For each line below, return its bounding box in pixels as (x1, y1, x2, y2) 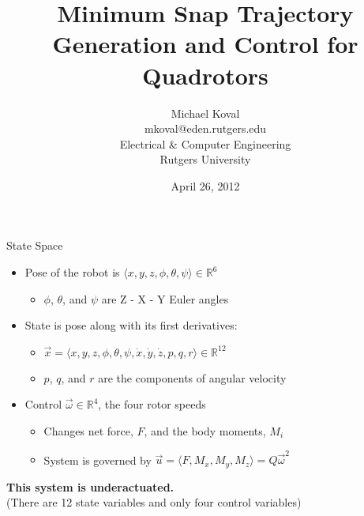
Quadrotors (142, 58, 268, 91)
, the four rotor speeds (98, 396, 206, 412)
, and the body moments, (144, 423, 266, 439)
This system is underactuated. (6, 478, 174, 495)
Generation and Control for (52, 28, 358, 60)
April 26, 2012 (171, 177, 240, 194)
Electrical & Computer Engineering (119, 135, 291, 152)
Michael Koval (171, 104, 240, 121)
